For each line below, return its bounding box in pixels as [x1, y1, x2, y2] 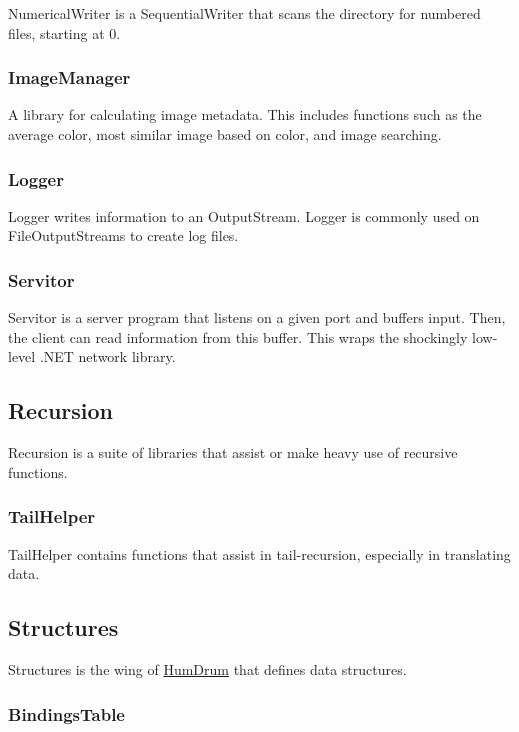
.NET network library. [39, 346, 176, 367]
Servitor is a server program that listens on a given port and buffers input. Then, [8, 307, 506, 328]
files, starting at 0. [8, 22, 121, 43]
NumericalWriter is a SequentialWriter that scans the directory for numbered [8, 3, 481, 23]
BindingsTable [8, 701, 125, 726]
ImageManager [8, 65, 131, 90]
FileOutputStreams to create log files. [8, 225, 239, 246]
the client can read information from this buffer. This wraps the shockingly [8, 326, 468, 347]
